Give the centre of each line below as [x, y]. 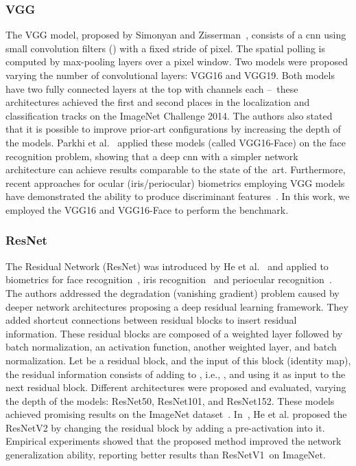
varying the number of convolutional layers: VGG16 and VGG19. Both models [170, 75]
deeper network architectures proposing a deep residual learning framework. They [177, 306]
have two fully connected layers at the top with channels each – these [152, 88]
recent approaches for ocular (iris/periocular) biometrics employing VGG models [175, 182]
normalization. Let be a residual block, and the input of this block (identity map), [178, 360]
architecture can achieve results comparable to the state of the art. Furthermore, [176, 169]
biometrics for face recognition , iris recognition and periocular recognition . [169, 279]
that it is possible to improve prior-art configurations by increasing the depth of [173, 129]
